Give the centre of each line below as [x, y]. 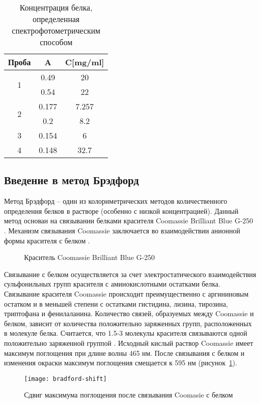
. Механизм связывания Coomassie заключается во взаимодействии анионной [122, 230]
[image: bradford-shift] [66, 379]
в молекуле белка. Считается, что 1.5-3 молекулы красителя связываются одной [126, 333]
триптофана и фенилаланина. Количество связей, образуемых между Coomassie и [129, 313]
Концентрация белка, [56, 7]
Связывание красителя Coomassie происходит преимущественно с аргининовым [126, 293]
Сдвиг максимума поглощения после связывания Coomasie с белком [128, 395]
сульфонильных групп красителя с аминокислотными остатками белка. [112, 284]
